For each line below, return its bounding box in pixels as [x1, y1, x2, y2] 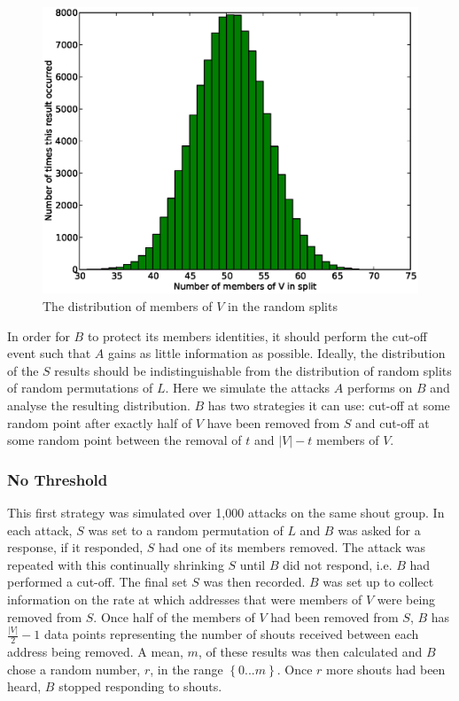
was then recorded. [203, 572, 306, 591]
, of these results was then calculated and [198, 643, 423, 661]
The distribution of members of [43, 296, 213, 315]
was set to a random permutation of [88, 520, 284, 539]
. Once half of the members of [93, 607, 255, 626]
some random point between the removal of [7, 431, 242, 449]
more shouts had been [326, 659, 446, 678]
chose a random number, [7, 659, 141, 678]
